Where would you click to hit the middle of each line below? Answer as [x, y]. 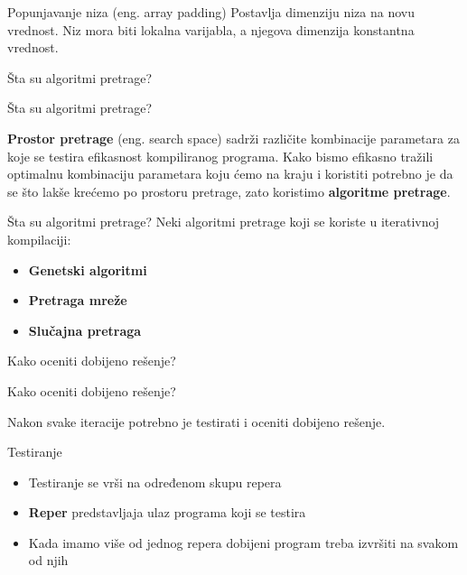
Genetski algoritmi [88, 269]
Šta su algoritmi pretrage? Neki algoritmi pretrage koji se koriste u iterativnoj [224, 222]
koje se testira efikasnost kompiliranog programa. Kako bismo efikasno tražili [220, 156]
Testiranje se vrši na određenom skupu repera [155, 482]
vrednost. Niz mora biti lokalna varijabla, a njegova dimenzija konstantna [211, 29]
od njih [48, 560]
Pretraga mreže [78, 300]
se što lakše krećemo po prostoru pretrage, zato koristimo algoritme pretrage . [229, 191]
